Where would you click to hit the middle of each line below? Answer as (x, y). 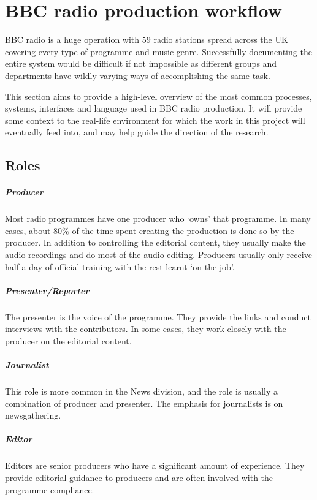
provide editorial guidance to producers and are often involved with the (139, 478)
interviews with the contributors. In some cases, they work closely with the (146, 329)
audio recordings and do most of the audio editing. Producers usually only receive (158, 254)
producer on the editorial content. (68, 340)
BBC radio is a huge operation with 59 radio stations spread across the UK (147, 40)
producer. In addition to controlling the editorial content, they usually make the (155, 242)
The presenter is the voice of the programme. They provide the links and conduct (158, 316)
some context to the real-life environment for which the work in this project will (155, 120)
